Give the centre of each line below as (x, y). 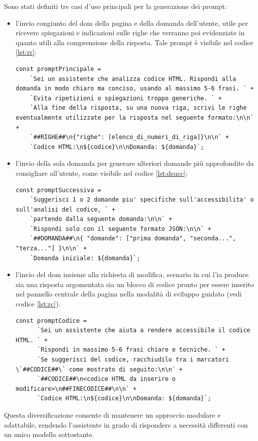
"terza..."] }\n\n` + (51, 249)
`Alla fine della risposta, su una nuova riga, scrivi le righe (138, 108)
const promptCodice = (51, 321)
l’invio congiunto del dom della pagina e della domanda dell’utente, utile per (132, 23)
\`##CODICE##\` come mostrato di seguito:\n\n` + (99, 369)
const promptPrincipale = (58, 69)
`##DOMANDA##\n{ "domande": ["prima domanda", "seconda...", (133, 239)
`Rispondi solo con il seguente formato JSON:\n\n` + (121, 229)
